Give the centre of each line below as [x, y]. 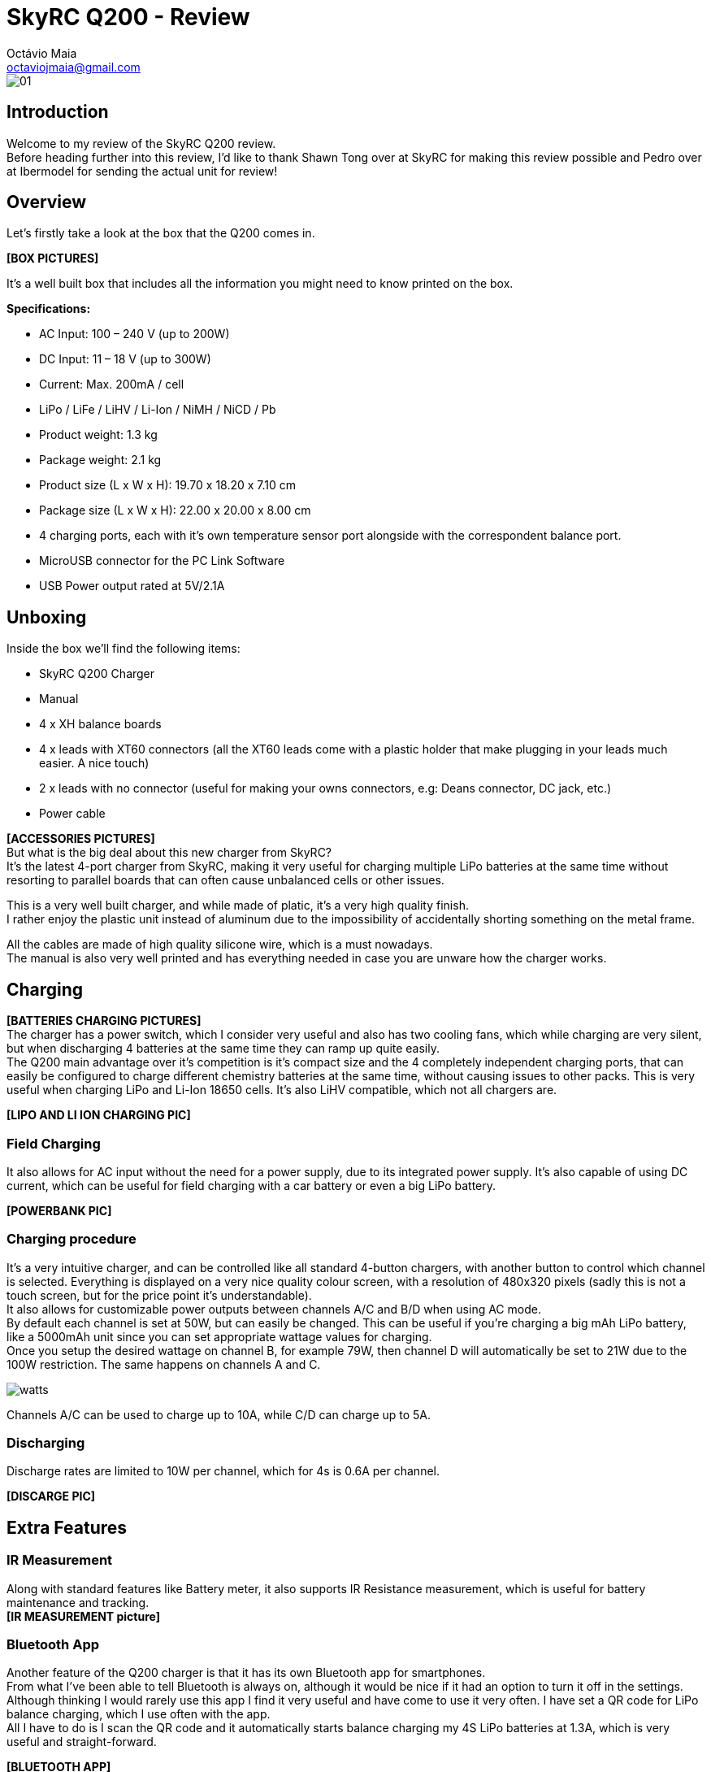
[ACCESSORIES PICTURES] [81, 839]
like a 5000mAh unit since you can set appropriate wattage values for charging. [219, 1336]
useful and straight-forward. [82, 1742]
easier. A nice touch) [94, 763]
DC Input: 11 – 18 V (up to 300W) [125, 359]
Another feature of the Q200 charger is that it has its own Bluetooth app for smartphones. [246, 1673]
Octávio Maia [42, 53]
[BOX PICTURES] [53, 258]
